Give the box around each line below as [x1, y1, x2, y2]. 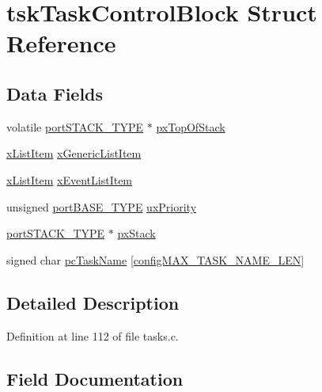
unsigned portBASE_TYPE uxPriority [6, 198, 197, 215]
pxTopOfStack [156, 118, 225, 135]
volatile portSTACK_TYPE [6, 118, 144, 135]
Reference [6, 27, 116, 59]
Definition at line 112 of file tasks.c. [6, 327, 179, 344]
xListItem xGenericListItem [6, 145, 142, 162]
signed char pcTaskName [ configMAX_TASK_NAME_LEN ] [6, 251, 305, 268]
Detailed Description [6, 290, 180, 314]
